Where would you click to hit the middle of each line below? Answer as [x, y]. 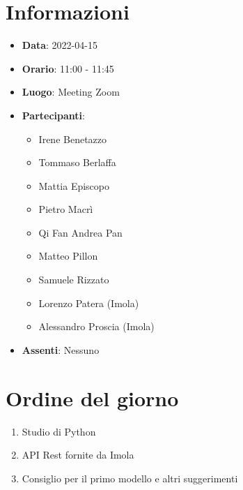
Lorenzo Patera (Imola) [89, 303]
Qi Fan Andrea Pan [80, 232]
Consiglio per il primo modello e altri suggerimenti [130, 478]
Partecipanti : [53, 115]
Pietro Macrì [66, 209]
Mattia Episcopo [74, 185]
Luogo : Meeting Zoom [71, 92]
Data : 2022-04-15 [60, 45]
